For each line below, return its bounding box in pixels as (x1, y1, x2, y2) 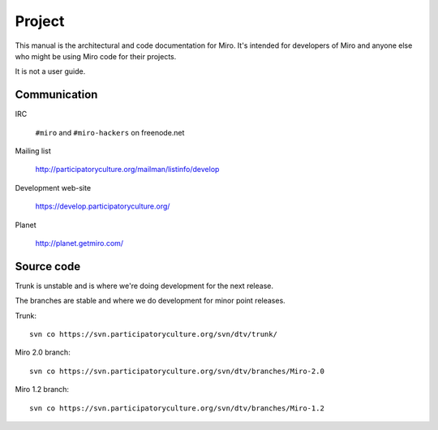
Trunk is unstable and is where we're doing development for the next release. (15, 281, 273, 290)
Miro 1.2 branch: (15, 385, 69, 394)
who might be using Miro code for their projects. (15, 51, 177, 61)
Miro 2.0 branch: (15, 347, 71, 357)
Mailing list (15, 146, 52, 156)
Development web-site (15, 183, 92, 192)
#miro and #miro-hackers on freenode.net (35, 127, 185, 137)
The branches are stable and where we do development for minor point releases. (15, 296, 286, 306)
